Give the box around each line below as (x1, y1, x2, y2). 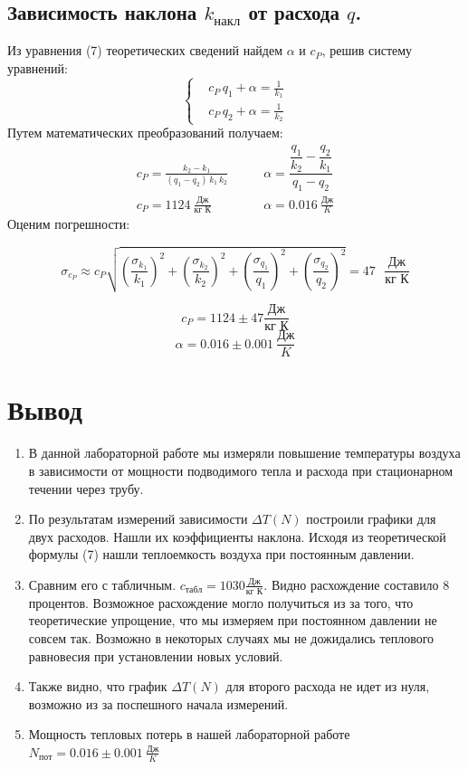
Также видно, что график (28, 677, 167, 696)
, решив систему (321, 41, 413, 60)
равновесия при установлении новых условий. (28, 646, 283, 665)
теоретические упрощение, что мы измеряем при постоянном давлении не (28, 611, 437, 630)
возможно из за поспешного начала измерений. (28, 694, 289, 713)
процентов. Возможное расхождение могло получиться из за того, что (28, 593, 414, 612)
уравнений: (7, 58, 68, 77)
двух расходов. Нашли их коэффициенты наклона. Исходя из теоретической (28, 527, 446, 546)
